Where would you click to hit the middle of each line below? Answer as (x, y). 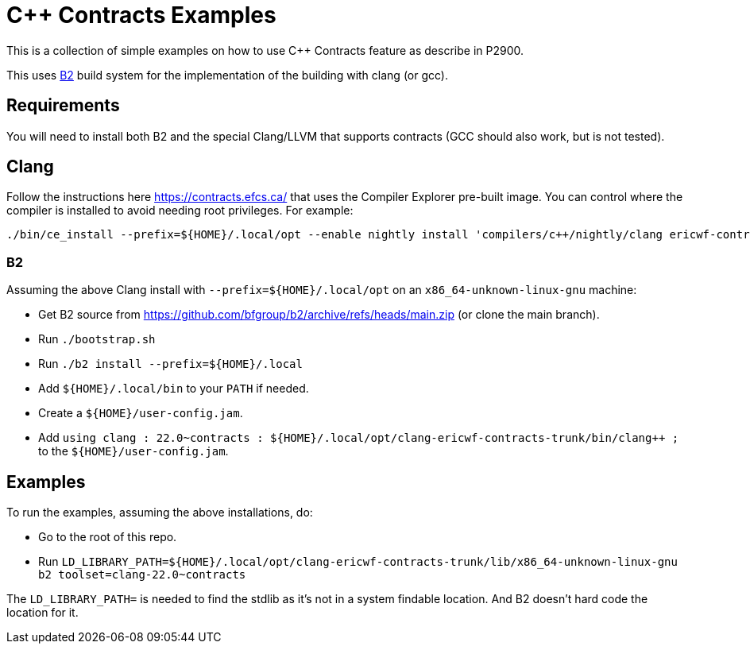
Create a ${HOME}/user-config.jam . (141, 413)
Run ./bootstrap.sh (97, 339)
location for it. (43, 613)
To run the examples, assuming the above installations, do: (160, 513)
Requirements (63, 106)
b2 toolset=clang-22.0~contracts (142, 575)
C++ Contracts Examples (141, 15)
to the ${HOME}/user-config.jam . (133, 451)
